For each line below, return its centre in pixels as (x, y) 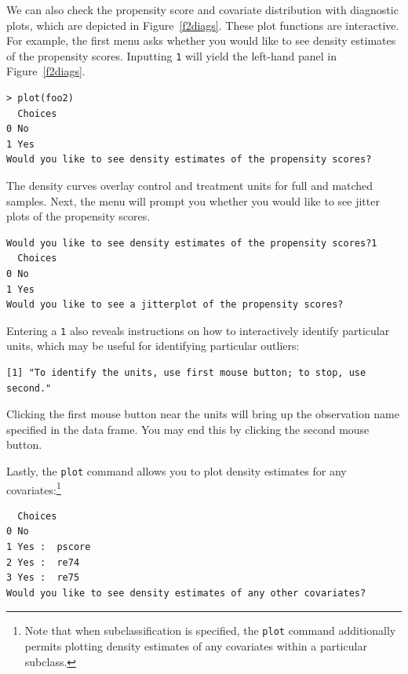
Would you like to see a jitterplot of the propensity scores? (175, 305)
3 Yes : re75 (43, 578)
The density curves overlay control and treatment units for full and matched (190, 185)
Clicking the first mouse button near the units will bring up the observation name (203, 414)
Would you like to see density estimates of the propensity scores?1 (192, 243)
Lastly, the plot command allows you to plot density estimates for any (177, 470)
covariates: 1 (34, 488)
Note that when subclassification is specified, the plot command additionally (210, 630)
